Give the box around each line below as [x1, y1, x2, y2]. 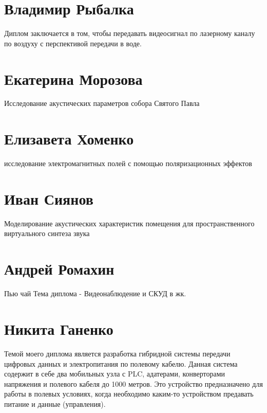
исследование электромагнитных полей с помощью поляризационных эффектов [4, 158, 252, 169]
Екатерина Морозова [4, 68, 143, 89]
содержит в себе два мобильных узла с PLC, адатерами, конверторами [4, 368, 225, 379]
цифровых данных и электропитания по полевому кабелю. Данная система [4, 358, 238, 369]
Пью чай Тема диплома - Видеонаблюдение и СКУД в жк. [4, 288, 186, 299]
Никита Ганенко [4, 318, 113, 339]
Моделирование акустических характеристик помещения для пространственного [4, 218, 255, 228]
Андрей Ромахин [4, 258, 115, 279]
